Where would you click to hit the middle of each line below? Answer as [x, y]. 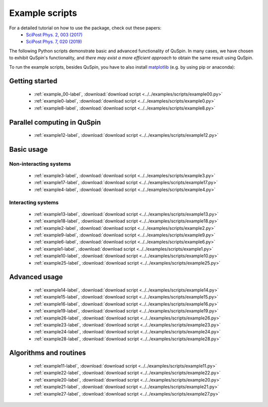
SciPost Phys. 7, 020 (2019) [54, 42]
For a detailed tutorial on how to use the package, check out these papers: [85, 28]
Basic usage [29, 149]
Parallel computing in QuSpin [55, 122]
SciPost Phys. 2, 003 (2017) [54, 34]
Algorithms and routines [48, 353]
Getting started [33, 81]
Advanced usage [36, 277]
